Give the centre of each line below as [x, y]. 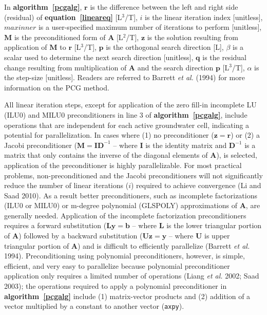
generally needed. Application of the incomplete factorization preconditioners [125, 215]
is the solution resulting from [193, 37]
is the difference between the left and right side [164, 7]
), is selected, [237, 155]
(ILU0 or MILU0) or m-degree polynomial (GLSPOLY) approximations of [121, 205]
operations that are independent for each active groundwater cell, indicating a [127, 125]
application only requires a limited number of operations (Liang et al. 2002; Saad [132, 276]
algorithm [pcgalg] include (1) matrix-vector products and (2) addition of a [127, 296]
